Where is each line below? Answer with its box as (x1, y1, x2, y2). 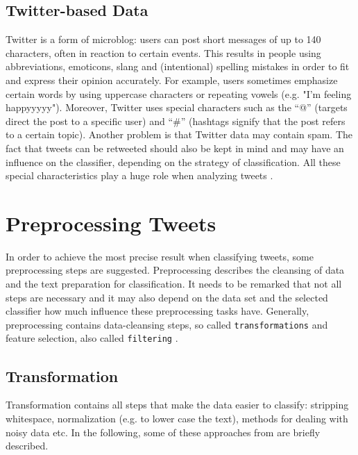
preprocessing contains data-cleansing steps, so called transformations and (6, 317, 328, 331)
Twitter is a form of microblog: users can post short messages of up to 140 (6, 32, 321, 47)
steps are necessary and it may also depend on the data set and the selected (6, 290, 328, 304)
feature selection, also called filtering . (6, 331, 178, 345)
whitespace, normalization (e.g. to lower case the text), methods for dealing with (6, 411, 348, 425)
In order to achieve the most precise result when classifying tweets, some (6, 249, 314, 263)
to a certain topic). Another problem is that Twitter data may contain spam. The (6, 127, 353, 142)
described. (6, 438, 49, 453)
